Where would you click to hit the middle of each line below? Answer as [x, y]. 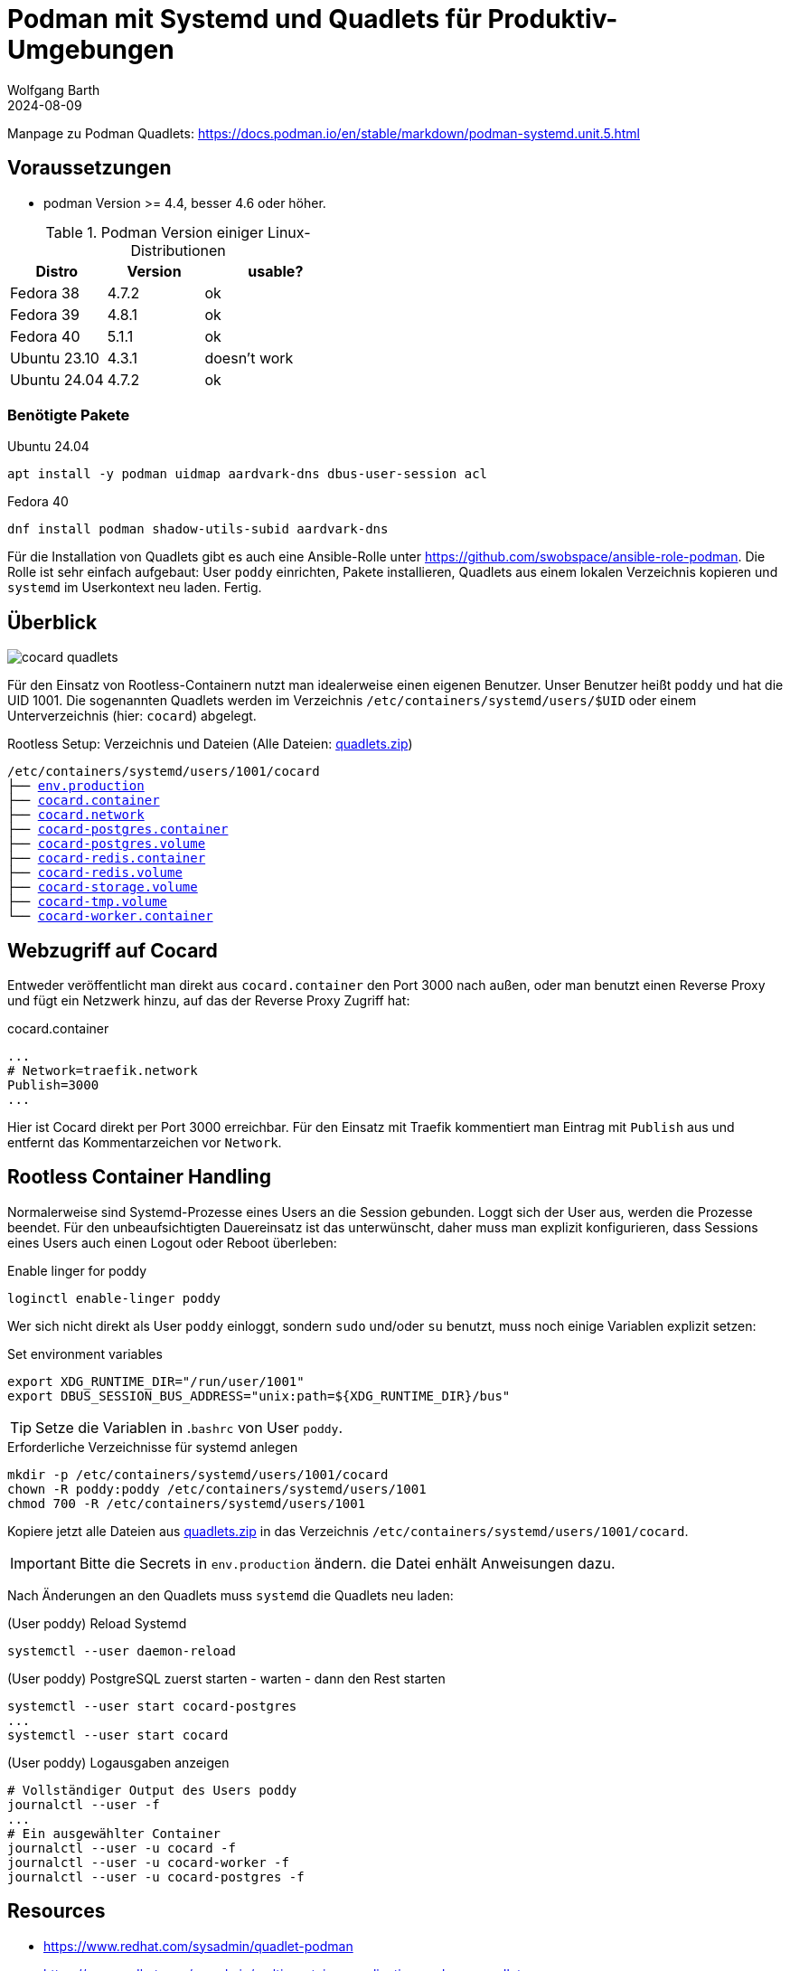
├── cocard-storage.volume [103, 887]
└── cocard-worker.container [110, 916]
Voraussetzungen [89, 168]
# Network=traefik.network [103, 1071]
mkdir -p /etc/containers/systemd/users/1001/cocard [198, 1474]
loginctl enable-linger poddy [114, 1298]
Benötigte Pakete [69, 415]
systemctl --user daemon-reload [122, 1650]
